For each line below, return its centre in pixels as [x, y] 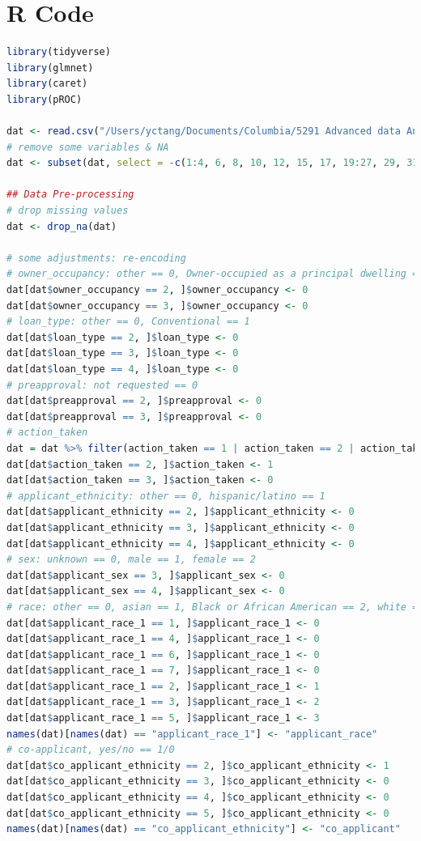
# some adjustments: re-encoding [96, 258]
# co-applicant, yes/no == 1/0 [91, 750]
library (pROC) [45, 99]
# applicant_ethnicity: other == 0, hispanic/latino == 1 [166, 496]
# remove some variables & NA [88, 147]
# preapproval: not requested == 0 [102, 385]
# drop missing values [68, 211]
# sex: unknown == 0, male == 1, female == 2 [131, 560]
